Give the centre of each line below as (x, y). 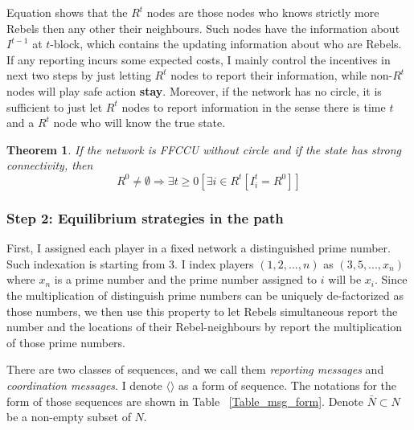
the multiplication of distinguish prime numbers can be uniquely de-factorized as (205, 295)
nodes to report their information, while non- (282, 75)
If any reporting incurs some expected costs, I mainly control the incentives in (199, 59)
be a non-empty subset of (69, 417)
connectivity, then (50, 165)
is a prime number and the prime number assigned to (186, 279)
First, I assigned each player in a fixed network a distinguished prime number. (199, 248)
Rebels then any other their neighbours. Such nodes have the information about (203, 28)
